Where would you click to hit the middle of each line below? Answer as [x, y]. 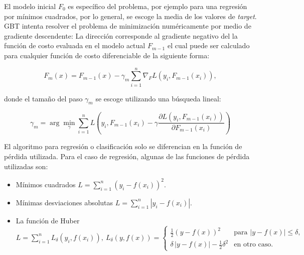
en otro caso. [254, 245]
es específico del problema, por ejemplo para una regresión [158, 6]
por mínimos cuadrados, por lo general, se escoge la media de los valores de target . [130, 16]
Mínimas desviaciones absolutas [64, 202]
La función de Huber [48, 220]
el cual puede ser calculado [208, 45]
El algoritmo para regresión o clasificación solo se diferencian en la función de [123, 146]
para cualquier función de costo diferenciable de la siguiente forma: [107, 55]
